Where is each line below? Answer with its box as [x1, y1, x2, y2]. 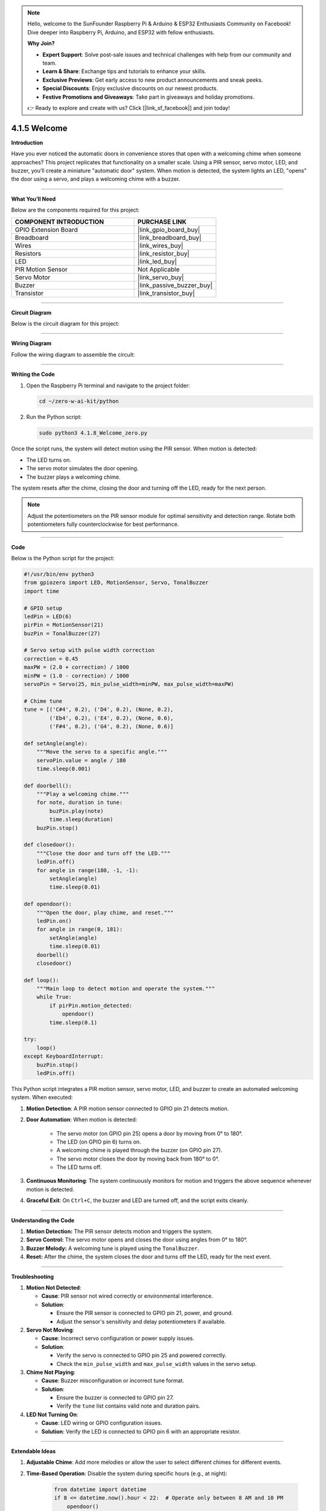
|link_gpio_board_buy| [137, 225, 200, 234]
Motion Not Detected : [26, 1284, 81, 1291]
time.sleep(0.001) [36, 765, 91, 772]
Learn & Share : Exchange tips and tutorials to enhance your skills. [42, 68, 206, 75]
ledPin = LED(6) [24, 613, 72, 620]
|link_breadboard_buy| [137, 233, 202, 242]
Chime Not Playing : [26, 1368, 75, 1376]
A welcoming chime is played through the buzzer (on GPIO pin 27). [56, 1147, 223, 1154]
